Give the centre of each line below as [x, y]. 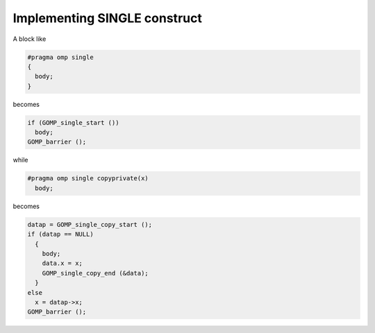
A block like [30, 39]
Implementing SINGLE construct [108, 18]
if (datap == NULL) [60, 234]
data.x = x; [62, 263]
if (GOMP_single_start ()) [73, 122]
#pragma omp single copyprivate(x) [88, 178]
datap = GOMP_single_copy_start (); [90, 224]
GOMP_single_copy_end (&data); [95, 273]
